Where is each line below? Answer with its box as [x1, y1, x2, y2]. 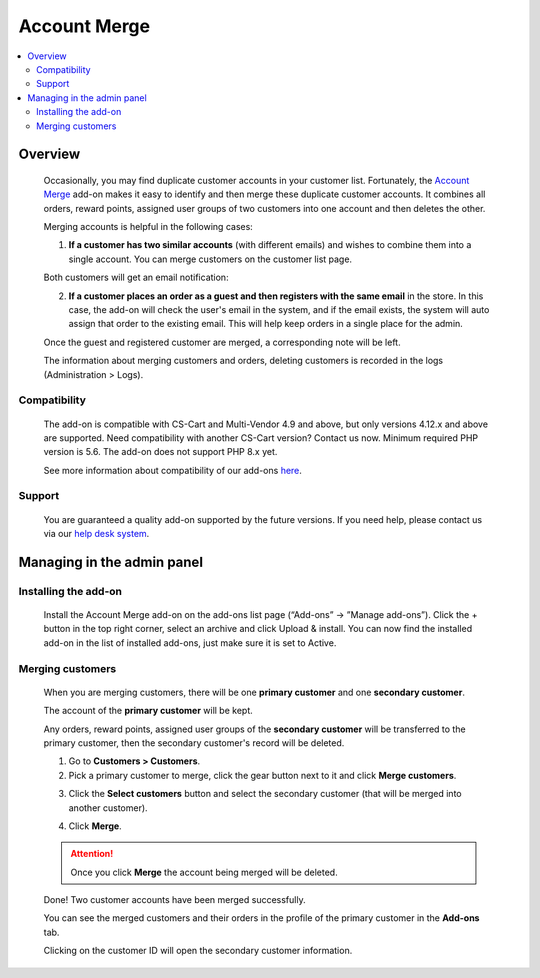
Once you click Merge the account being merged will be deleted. [70, 866, 339, 878]
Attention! [70, 848, 114, 860]
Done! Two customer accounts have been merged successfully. [43, 894, 306, 906]
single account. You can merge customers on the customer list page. [68, 253, 353, 265]
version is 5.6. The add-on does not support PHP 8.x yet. [43, 446, 278, 458]
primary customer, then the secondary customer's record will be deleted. [43, 736, 345, 749]
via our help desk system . [43, 528, 150, 540]
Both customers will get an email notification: [43, 271, 229, 284]
